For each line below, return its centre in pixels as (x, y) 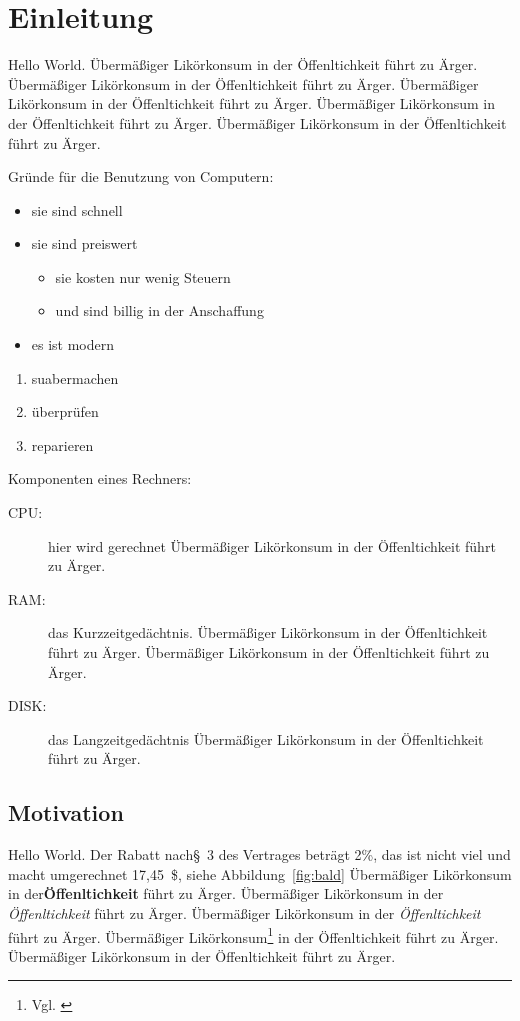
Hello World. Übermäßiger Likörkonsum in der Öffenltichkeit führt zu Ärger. (243, 64)
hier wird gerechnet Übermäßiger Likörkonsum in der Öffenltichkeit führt (272, 545)
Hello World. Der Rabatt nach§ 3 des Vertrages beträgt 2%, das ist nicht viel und (259, 854)
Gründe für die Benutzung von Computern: (141, 176)
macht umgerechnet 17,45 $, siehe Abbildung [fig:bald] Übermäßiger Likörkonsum (260, 873)
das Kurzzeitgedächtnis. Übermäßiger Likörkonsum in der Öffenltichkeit (268, 632)
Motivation (66, 812)
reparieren (62, 444)
